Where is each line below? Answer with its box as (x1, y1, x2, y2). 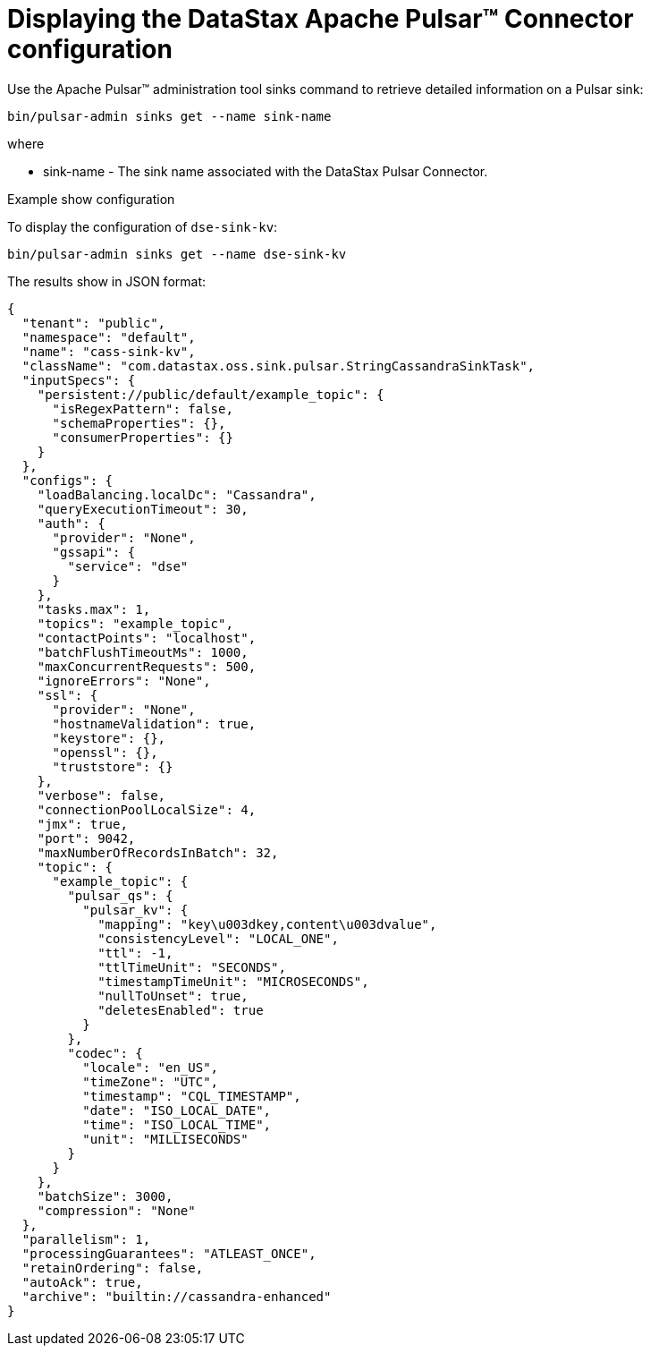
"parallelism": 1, (21, 1231, 151, 1247)
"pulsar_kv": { (82, 902, 189, 917)
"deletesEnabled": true (97, 1002, 264, 1017)
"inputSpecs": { (21, 372, 136, 387)
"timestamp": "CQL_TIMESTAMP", (82, 1088, 301, 1103)
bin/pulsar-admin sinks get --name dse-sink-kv (7, 246, 347, 261)
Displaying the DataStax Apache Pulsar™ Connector (7, 4, 634, 34)
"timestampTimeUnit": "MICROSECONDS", (97, 974, 369, 989)
